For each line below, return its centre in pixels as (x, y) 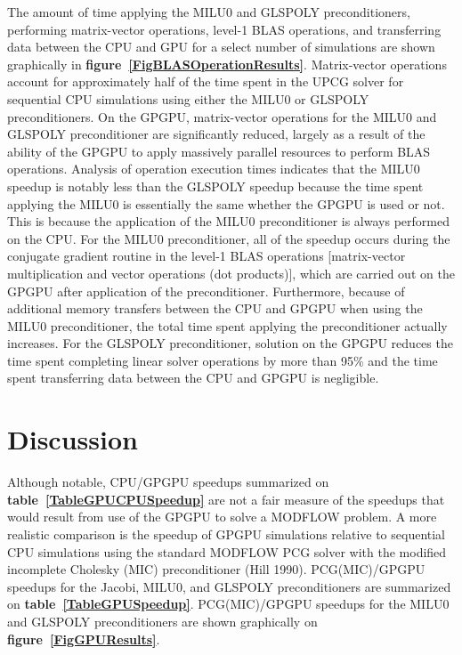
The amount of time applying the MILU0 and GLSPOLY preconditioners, (209, 12)
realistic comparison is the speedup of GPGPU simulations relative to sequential (227, 534)
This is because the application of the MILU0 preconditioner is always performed (228, 221)
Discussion (73, 439)
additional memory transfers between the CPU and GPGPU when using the (215, 308)
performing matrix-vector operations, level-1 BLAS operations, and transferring (224, 29)
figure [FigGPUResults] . (84, 639)
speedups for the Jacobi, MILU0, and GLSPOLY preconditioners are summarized (229, 586)
